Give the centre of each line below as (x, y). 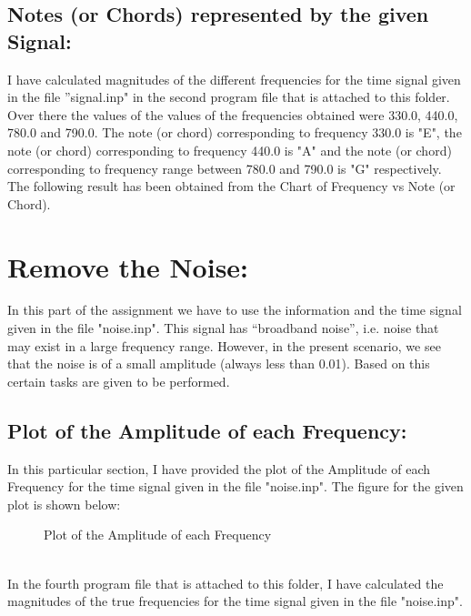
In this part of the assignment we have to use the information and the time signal (235, 310)
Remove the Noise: (128, 266)
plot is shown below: (64, 504)
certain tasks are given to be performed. (119, 381)
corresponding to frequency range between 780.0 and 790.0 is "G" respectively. (225, 168)
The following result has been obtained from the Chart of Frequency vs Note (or (231, 186)
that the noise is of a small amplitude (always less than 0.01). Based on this (219, 364)
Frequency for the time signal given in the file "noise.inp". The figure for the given (235, 486)
